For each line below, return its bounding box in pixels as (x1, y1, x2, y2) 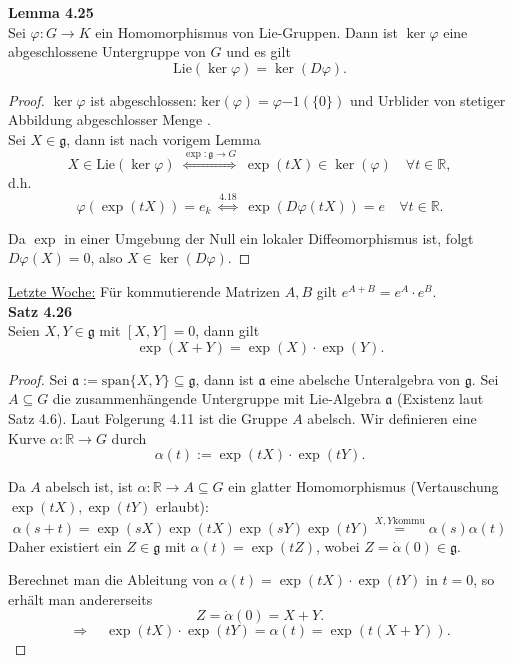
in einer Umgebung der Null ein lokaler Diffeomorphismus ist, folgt (64, 227, 474, 248)
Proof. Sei (8, 368, 68, 389)
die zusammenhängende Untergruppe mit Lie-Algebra (52, 388, 381, 409)
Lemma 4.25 (8, 2, 94, 22)
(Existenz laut (397, 388, 484, 409)
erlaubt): (156, 495, 209, 516)
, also (90, 247, 123, 268)
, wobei (316, 535, 360, 556)
